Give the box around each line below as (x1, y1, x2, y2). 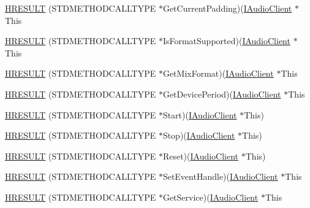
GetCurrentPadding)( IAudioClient (162, 2, 292, 14)
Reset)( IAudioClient (162, 149, 239, 162)
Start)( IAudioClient (162, 108, 237, 121)
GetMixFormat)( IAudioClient (162, 67, 274, 80)
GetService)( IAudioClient (162, 190, 259, 203)
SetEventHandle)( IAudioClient (162, 170, 278, 183)
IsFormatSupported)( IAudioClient (162, 34, 290, 47)
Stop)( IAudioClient (162, 129, 235, 142)
